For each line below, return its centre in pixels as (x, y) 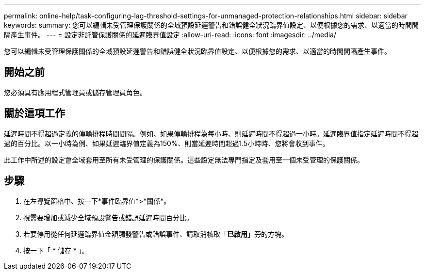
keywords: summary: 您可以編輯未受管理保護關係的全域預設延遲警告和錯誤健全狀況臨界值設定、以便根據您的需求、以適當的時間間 (212, 25)
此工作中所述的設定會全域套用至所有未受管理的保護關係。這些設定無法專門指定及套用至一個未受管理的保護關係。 (184, 160)
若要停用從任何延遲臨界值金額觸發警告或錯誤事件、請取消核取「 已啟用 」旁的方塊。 (156, 234)
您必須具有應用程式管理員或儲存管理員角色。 (75, 92)
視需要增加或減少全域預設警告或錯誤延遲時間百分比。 (108, 217)
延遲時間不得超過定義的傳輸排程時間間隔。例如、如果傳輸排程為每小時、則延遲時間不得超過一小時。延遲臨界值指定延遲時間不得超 (211, 133)
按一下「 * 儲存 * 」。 (56, 250)
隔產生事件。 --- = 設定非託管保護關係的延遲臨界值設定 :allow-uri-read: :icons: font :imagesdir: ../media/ (170, 35)
